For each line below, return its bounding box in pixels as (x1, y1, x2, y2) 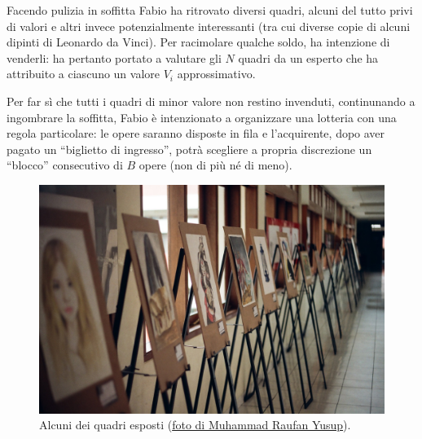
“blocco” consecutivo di (7, 156, 123, 173)
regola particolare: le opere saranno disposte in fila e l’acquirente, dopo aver (7, 125, 385, 142)
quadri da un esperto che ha (238, 49, 379, 66)
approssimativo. (177, 65, 256, 82)
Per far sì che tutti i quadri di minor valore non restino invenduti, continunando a (7, 92, 415, 109)
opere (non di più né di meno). (138, 156, 292, 173)
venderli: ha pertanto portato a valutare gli (7, 49, 222, 66)
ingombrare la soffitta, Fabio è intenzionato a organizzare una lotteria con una (7, 108, 397, 125)
